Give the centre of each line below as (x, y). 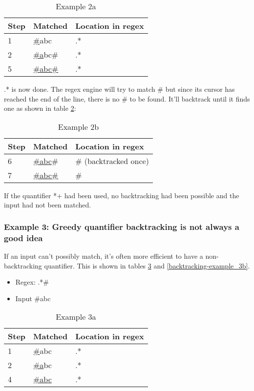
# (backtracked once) (112, 161)
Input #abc (33, 298)
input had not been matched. (48, 205)
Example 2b (78, 126)
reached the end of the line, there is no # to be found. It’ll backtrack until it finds (127, 98)
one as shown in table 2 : (40, 108)
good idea (23, 237)
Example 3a (76, 317)
